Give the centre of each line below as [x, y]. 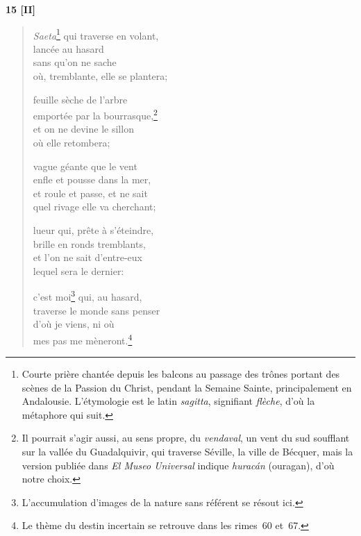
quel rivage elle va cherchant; [94, 207]
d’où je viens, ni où [74, 324]
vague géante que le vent [85, 166]
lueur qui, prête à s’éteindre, [93, 230]
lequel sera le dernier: [78, 270]
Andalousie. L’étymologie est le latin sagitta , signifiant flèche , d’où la [168, 401]
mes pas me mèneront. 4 [83, 339]
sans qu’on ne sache [75, 62]
